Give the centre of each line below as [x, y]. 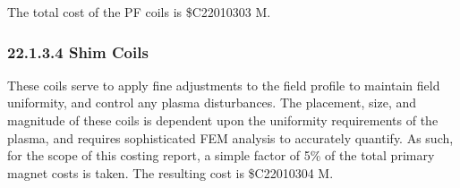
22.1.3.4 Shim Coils [78, 51]
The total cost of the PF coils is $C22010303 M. [139, 12]
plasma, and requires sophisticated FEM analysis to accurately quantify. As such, [230, 137]
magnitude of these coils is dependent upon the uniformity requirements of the [223, 120]
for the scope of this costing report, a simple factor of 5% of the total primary [221, 155]
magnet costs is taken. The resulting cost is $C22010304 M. [170, 172]
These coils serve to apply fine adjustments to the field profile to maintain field [224, 85]
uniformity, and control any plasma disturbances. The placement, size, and [212, 103]
